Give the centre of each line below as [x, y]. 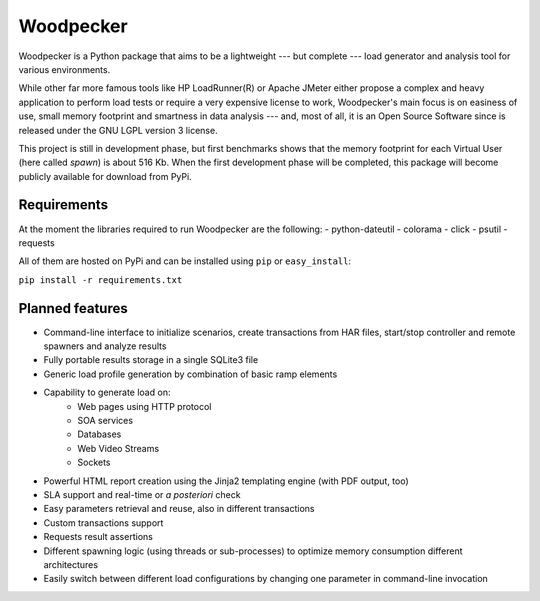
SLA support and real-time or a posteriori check [142, 494]
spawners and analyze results [105, 346]
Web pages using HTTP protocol [144, 406]
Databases [99, 434]
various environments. [64, 69]
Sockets [94, 462]
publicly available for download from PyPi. [105, 176]
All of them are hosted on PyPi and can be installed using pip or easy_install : [185, 261]
